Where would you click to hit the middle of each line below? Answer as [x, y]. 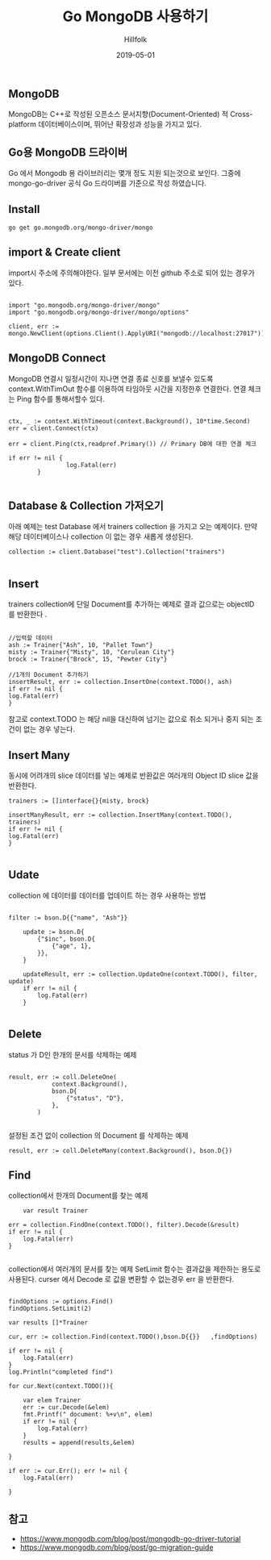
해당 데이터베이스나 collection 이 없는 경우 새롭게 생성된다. [101, 536]
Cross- [241, 115]
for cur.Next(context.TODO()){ [61, 1387]
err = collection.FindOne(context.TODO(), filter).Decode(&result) [124, 1225]
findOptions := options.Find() [61, 1302]
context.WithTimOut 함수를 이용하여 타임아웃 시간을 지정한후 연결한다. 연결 [127, 389]
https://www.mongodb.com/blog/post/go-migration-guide [117, 1547]
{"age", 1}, [71, 946]
